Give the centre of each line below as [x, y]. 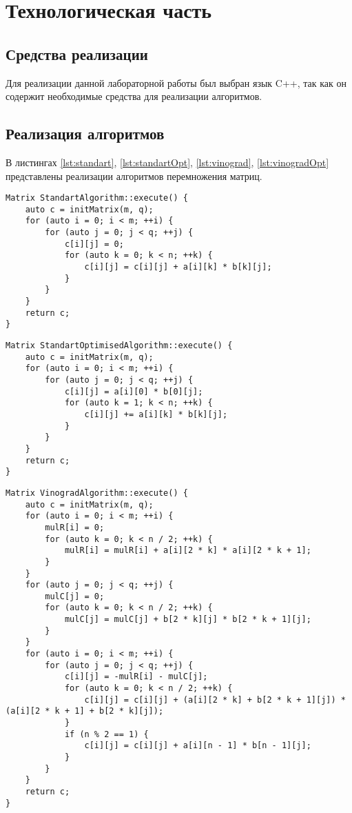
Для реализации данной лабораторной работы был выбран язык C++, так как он [176, 82]
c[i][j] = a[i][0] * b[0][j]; [134, 391]
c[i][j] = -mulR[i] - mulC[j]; [136, 677]
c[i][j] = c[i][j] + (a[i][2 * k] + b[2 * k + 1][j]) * [215, 700]
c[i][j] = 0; [94, 244]
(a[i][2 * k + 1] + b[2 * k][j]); [85, 711]
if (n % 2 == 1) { [106, 734]
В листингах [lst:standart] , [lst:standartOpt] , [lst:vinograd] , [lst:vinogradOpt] [167, 162]
